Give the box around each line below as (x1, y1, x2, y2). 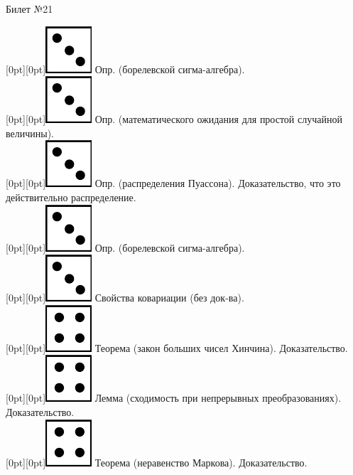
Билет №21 (6, 1, 53, 16)
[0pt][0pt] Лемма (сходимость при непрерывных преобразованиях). (6, 390, 342, 405)
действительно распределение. (6, 189, 136, 204)
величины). (6, 125, 54, 140)
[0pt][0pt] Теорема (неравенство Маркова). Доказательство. (6, 454, 308, 469)
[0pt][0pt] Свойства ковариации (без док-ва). (6, 290, 244, 305)
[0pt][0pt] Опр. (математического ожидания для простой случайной (6, 112, 342, 127)
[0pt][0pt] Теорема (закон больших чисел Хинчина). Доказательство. (6, 340, 348, 355)
